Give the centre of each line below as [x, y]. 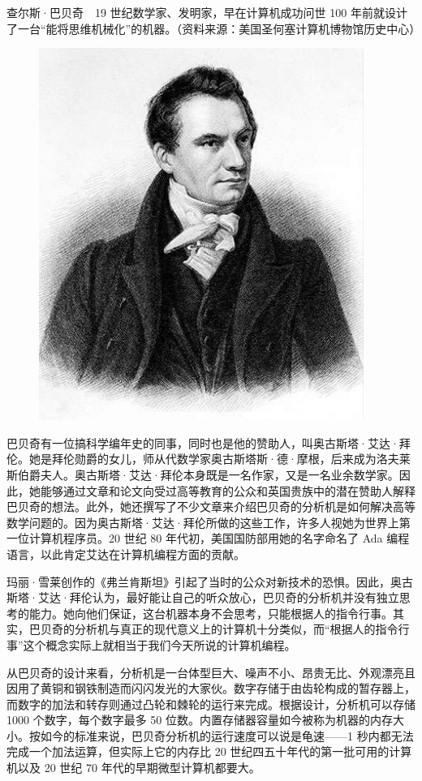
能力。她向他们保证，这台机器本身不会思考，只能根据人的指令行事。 [211, 613]
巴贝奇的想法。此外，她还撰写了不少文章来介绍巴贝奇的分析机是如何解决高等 [211, 506]
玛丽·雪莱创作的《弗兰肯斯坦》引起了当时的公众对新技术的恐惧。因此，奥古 [210, 581]
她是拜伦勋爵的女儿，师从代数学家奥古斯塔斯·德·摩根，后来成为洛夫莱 [220, 459]
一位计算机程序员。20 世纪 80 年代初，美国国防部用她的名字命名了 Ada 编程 [208, 538]
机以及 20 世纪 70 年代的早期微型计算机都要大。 [133, 768]
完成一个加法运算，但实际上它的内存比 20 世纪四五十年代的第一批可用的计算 [209, 751]
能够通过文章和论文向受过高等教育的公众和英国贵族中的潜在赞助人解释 [228, 490]
